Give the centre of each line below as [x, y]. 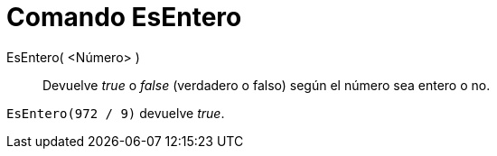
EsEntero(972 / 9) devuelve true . [116, 113]
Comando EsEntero [124, 17]
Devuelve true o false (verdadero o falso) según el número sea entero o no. [267, 85]
